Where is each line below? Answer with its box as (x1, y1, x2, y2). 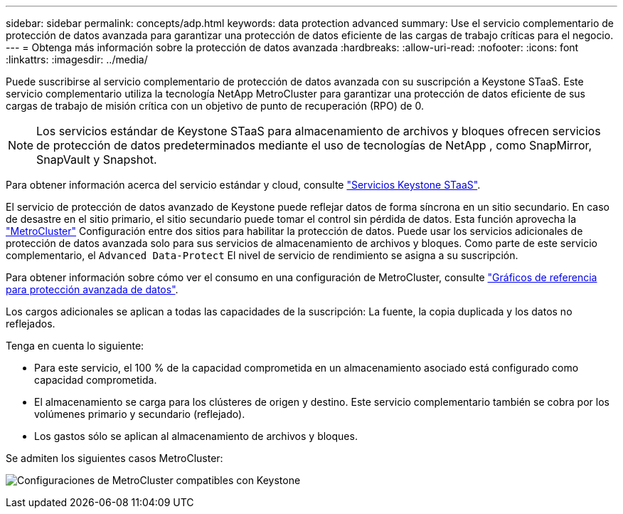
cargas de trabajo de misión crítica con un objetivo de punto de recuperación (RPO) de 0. (6, 100, 424, 112)
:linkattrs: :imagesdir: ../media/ (6, 53, 148, 65)
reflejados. (6, 318, 55, 330)
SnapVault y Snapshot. (36, 152, 157, 167)
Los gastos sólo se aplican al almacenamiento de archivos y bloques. (34, 430, 358, 442)
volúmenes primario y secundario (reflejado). (34, 408, 245, 420)
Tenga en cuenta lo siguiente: (6, 340, 144, 352)
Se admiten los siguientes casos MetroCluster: (6, 452, 223, 464)
